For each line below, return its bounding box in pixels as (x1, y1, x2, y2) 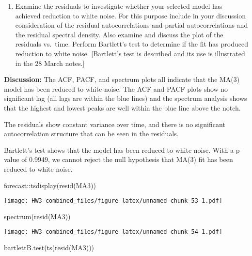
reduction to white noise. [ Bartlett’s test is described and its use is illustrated (15, 48, 245, 58)
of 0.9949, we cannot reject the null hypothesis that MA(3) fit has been (21, 154, 233, 164)
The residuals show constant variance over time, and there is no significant (4, 119, 225, 129)
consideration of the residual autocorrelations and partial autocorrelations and (15, 20, 248, 30)
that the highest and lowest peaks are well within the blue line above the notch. (4, 102, 241, 112)
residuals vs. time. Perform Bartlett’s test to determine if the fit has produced (15, 39, 248, 49)
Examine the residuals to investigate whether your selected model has (15, 1, 222, 11)
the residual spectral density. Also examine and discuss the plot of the (15, 29, 223, 39)
